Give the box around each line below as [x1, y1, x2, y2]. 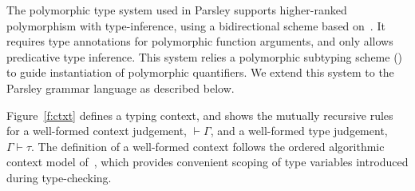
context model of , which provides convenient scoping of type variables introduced [6, 153, 409, 170]
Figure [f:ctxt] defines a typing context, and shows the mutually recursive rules [6, 106, 393, 123]
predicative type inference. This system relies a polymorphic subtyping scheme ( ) [6, 48, 403, 65]
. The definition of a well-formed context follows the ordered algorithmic [31, 137, 385, 154]
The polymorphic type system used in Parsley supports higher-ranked [6, 2, 347, 18]
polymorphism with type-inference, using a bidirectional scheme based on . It [6, 17, 385, 34]
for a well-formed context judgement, [6, 122, 188, 139]
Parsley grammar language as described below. [6, 79, 235, 96]
